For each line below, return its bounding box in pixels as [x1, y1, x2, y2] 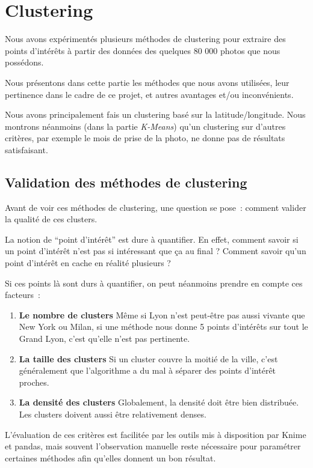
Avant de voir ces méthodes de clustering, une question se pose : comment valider [5, 201, 306, 213]
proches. [19, 375, 49, 388]
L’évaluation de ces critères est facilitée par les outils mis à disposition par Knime [5, 428, 306, 440]
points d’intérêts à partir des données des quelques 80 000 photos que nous [5, 44, 280, 56]
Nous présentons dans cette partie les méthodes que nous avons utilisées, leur [5, 76, 290, 88]
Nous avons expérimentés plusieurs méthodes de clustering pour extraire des [5, 32, 286, 45]
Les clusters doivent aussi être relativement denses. [19, 407, 206, 420]
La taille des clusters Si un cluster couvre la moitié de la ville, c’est [19, 352, 278, 365]
